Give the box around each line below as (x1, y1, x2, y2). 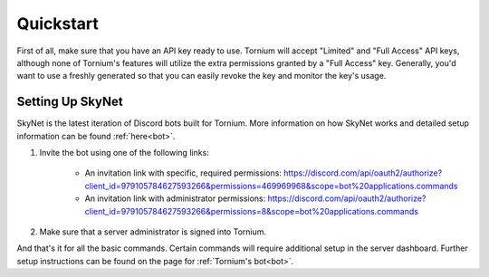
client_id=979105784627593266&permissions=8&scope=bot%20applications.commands (84, 205, 418, 216)
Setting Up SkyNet (16, 94, 124, 110)
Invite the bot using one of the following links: (39, 148, 210, 158)
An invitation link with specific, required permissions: (84, 167, 283, 178)
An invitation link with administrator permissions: (84, 193, 266, 204)
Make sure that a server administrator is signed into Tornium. (39, 226, 267, 237)
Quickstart (16, 14, 100, 33)
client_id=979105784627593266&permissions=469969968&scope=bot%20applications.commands (84, 180, 458, 191)
